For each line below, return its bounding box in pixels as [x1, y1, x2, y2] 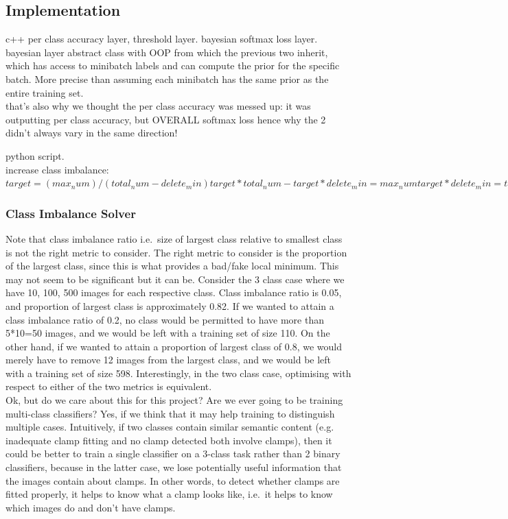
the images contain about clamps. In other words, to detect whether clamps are [5, 473, 340, 487]
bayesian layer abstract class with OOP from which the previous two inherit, [5, 45, 328, 59]
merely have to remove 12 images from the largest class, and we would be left [5, 352, 332, 367]
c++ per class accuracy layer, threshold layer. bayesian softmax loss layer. [5, 32, 318, 46]
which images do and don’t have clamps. [5, 500, 176, 514]
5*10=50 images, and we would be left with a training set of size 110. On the [5, 326, 330, 340]
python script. [5, 148, 65, 162]
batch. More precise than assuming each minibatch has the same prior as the [5, 71, 329, 86]
